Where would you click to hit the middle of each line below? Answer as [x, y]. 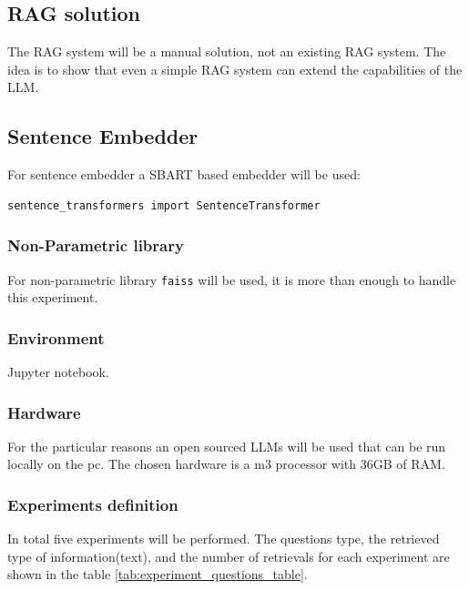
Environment [56, 337]
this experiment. [53, 297]
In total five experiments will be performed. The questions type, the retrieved [224, 539]
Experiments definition [93, 504]
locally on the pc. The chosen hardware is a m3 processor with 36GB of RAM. [226, 464]
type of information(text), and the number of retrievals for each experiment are [229, 556]
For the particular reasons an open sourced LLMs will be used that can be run [227, 446]
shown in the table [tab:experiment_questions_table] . [158, 574]
